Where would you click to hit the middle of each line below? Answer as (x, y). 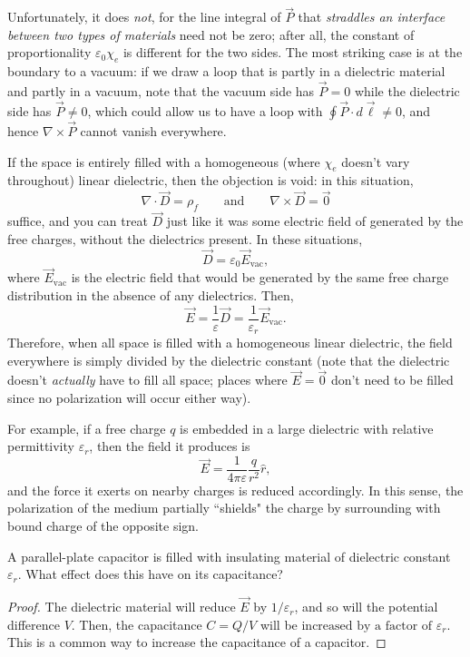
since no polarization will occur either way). (129, 398)
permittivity (41, 446)
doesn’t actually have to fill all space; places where (147, 380)
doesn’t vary (376, 161)
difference (34, 624)
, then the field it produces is (170, 446)
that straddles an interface (372, 17)
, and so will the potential (366, 607)
